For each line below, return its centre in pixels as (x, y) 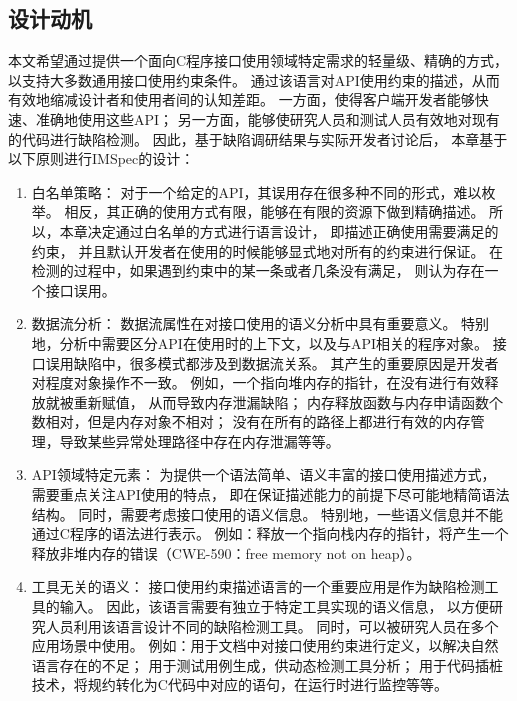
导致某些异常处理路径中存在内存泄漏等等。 (199, 440)
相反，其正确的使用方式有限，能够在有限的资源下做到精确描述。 (274, 211)
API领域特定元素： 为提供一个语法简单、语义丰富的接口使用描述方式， (263, 474)
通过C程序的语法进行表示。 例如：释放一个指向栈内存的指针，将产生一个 (270, 533)
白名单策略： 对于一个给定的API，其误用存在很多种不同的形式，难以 (256, 191)
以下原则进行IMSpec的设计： (101, 158)
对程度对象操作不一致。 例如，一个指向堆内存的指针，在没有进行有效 (258, 382)
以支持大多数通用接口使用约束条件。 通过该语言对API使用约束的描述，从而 (254, 79)
